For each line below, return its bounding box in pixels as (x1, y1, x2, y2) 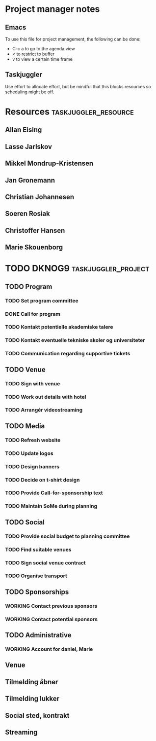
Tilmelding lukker (5, 695, 60, 703)
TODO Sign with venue (5, 380, 60, 387)
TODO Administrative (5, 631, 72, 639)
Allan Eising (5, 126, 42, 134)
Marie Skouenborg (5, 243, 63, 252)
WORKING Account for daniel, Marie (5, 646, 93, 653)
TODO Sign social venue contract (5, 559, 86, 566)
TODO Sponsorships (5, 588, 69, 596)
